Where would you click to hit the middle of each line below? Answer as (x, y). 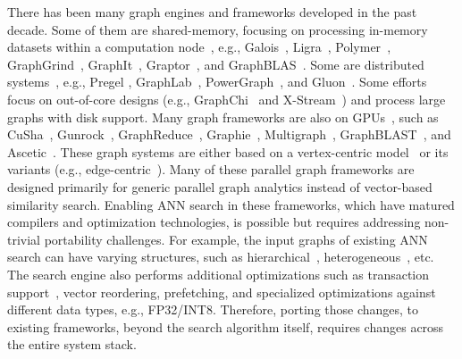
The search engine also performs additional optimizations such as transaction (218, 274)
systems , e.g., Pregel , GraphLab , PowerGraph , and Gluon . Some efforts (217, 82)
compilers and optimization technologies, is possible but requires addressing (214, 222)
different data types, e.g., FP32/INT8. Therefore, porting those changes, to (213, 309)
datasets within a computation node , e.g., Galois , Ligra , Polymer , (199, 47)
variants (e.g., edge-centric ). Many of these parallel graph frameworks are (211, 169)
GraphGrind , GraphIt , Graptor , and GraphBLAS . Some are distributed (216, 64)
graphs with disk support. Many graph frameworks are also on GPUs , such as (223, 117)
